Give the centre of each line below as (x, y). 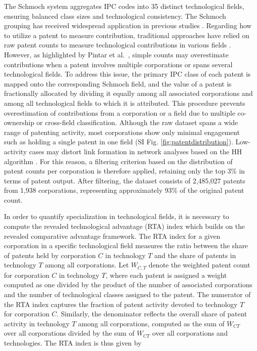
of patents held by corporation (50, 255)
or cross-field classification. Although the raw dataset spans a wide (137, 122)
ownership (19, 122)
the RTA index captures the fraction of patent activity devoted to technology (121, 304)
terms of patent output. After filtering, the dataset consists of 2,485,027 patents (125, 180)
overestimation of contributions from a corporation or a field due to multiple (120, 112)
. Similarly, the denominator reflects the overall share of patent (152, 314)
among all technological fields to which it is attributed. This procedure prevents (125, 103)
